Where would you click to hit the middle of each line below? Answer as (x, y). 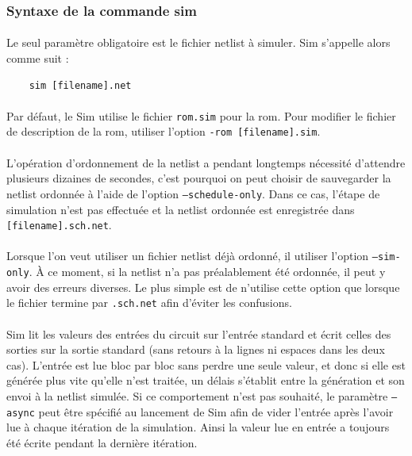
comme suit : (38, 58)
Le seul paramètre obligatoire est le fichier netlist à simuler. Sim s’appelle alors (198, 42)
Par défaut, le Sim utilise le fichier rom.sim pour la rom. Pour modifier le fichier (201, 115)
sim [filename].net (80, 85)
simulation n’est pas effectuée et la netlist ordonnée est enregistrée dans (181, 209)
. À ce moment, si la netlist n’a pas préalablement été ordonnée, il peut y (207, 272)
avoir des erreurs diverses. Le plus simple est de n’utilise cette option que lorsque (203, 287)
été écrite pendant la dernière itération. (102, 442)
